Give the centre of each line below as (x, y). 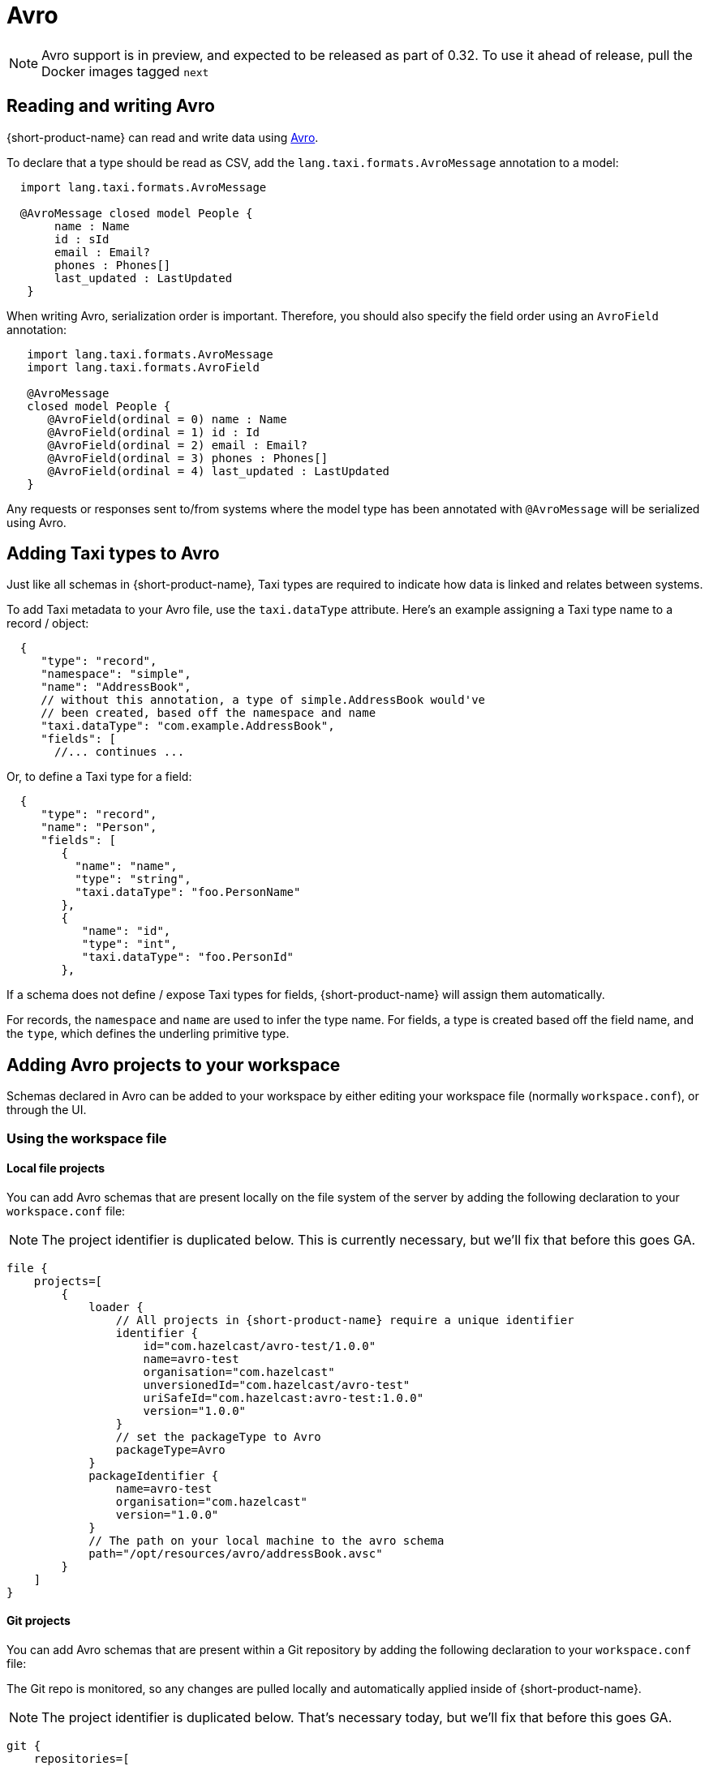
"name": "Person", (99, 827)
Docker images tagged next (125, 71)
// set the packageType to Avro (218, 1436)
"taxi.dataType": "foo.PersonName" (188, 892)
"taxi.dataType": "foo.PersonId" (188, 957)
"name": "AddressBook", (116, 687)
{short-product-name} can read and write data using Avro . (163, 137)
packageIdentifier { (154, 1475)
